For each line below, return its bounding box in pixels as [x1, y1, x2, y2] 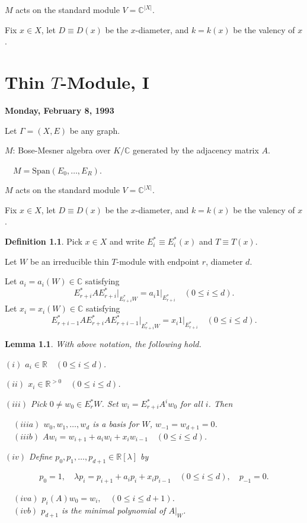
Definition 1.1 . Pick [5, 235, 82, 248]
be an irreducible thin [30, 255, 109, 267]
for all [180, 397, 203, 409]
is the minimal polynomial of [62, 503, 166, 516]
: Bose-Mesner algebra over [12, 144, 111, 156]
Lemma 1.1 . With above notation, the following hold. [5, 338, 202, 350]
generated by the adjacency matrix [133, 144, 259, 156]
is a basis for [92, 418, 139, 430]
